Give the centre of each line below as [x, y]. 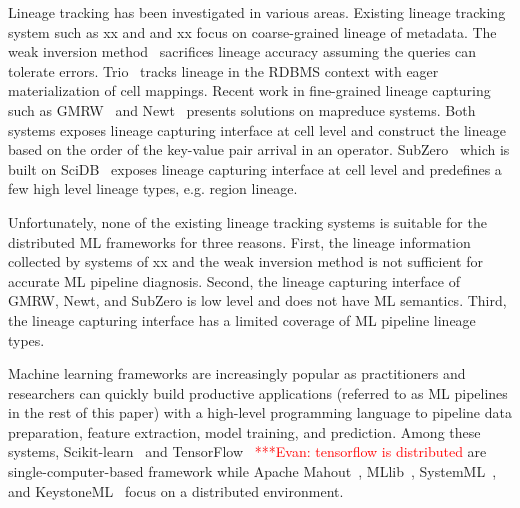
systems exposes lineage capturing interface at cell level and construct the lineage [257, 129]
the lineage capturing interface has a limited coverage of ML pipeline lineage [242, 319]
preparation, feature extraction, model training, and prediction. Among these [244, 431]
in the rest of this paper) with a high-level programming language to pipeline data [260, 412]
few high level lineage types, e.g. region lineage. [153, 188]
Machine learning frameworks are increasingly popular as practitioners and [237, 373]
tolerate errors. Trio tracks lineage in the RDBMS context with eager [223, 70]
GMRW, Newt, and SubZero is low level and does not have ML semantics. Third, [257, 300]
